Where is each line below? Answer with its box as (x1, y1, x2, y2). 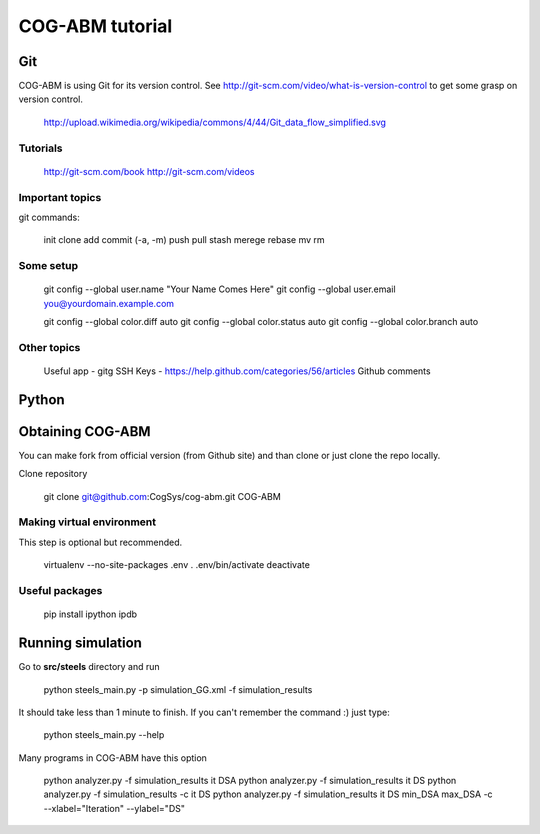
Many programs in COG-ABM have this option (18, 751, 207, 764)
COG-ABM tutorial (18, 15, 173, 37)
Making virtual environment (18, 515, 157, 529)
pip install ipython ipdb (43, 608, 138, 620)
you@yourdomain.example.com (43, 297, 175, 309)
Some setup (18, 259, 79, 273)
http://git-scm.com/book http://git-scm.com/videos (43, 165, 255, 177)
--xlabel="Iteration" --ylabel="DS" (43, 802, 185, 814)
